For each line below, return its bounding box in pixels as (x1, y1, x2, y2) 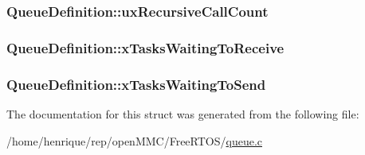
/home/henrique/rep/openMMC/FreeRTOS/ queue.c (6, 132, 262, 149)
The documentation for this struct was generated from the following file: (6, 105, 359, 122)
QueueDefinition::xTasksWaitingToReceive (6, 37, 285, 57)
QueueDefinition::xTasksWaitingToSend (6, 74, 266, 94)
